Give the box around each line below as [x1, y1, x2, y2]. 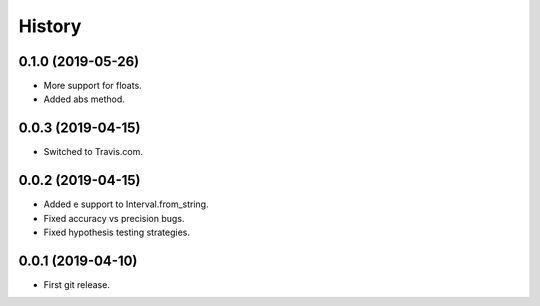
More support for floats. [43, 80, 142, 92]
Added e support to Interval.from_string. [43, 198, 209, 210]
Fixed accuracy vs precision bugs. [43, 212, 185, 224]
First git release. [43, 278, 110, 290]
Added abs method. [43, 93, 125, 105]
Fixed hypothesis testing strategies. [43, 226, 190, 239]
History [18, 15, 82, 37]
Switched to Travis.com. [43, 146, 144, 158]
